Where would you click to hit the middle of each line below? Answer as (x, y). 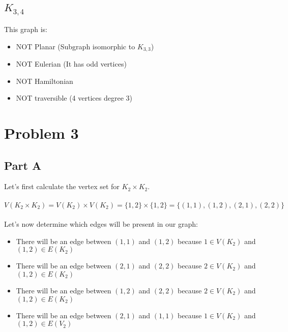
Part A (23, 165)
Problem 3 (41, 133)
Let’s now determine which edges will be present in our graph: (101, 224)
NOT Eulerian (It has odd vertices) (71, 64)
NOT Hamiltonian (45, 81)
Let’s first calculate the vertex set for (62, 186)
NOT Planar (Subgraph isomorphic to (76, 46)
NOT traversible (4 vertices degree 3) (74, 98)
